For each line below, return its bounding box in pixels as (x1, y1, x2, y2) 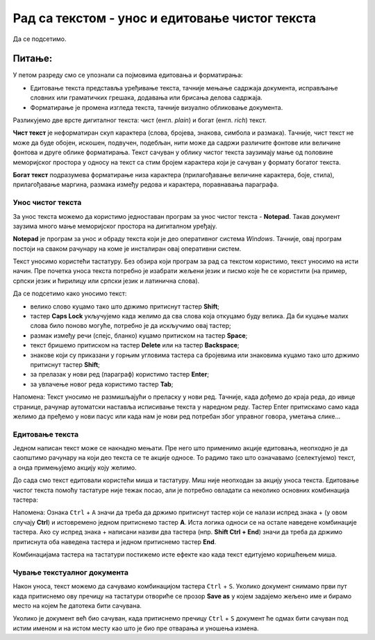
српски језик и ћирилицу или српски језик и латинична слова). (12, 277, 200, 285)
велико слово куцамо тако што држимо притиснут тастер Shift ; (30, 302, 220, 311)
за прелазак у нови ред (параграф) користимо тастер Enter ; (30, 370, 210, 379)
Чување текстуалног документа (12, 567, 128, 577)
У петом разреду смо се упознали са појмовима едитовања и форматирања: (12, 71, 243, 79)
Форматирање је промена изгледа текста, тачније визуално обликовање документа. (30, 103, 283, 111)
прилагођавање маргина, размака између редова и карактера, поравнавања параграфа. (12, 181, 279, 189)
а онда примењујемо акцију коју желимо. (12, 463, 137, 472)
